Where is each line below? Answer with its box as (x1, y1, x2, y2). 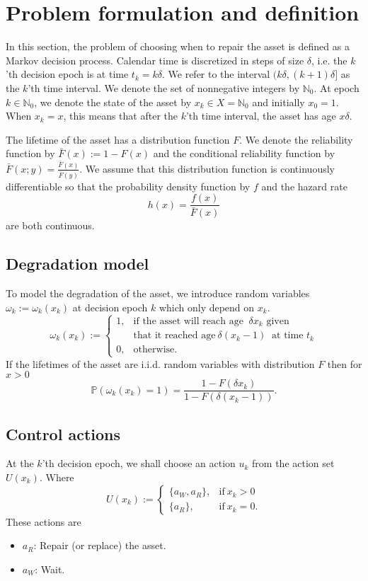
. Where (39, 469, 74, 484)
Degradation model (6, 253, 149, 275)
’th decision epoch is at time (6, 67, 129, 81)
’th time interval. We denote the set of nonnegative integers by (28, 80, 300, 95)
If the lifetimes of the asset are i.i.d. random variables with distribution (6, 356, 315, 371)
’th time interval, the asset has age (185, 108, 336, 123)
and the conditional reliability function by (153, 146, 335, 161)
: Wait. (35, 561, 65, 576)
